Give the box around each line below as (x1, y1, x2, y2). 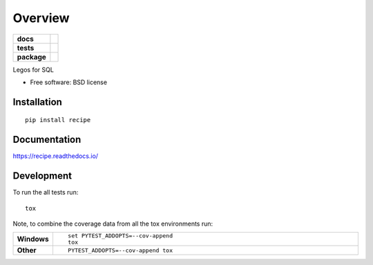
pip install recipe (25, 116, 91, 124)
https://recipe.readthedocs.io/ (12, 152, 99, 160)
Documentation (12, 134, 82, 146)
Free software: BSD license (30, 78, 107, 86)
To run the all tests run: (12, 188, 79, 197)
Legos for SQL (12, 66, 55, 74)
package (17, 52, 46, 61)
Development (12, 170, 73, 182)
